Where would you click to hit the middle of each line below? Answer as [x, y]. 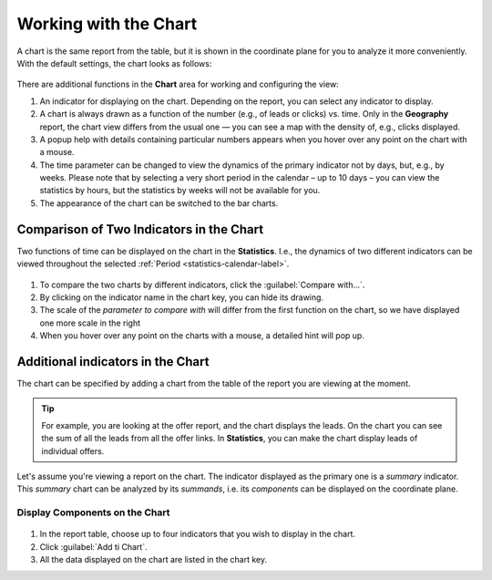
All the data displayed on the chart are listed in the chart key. [154, 560]
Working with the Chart [107, 24]
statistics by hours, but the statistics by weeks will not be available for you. [180, 191]
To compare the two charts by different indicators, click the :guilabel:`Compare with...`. [202, 285]
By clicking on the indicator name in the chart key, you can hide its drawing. [181, 297]
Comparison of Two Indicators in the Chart [140, 229]
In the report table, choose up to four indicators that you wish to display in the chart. [197, 534]
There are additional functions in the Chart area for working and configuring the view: [178, 84]
